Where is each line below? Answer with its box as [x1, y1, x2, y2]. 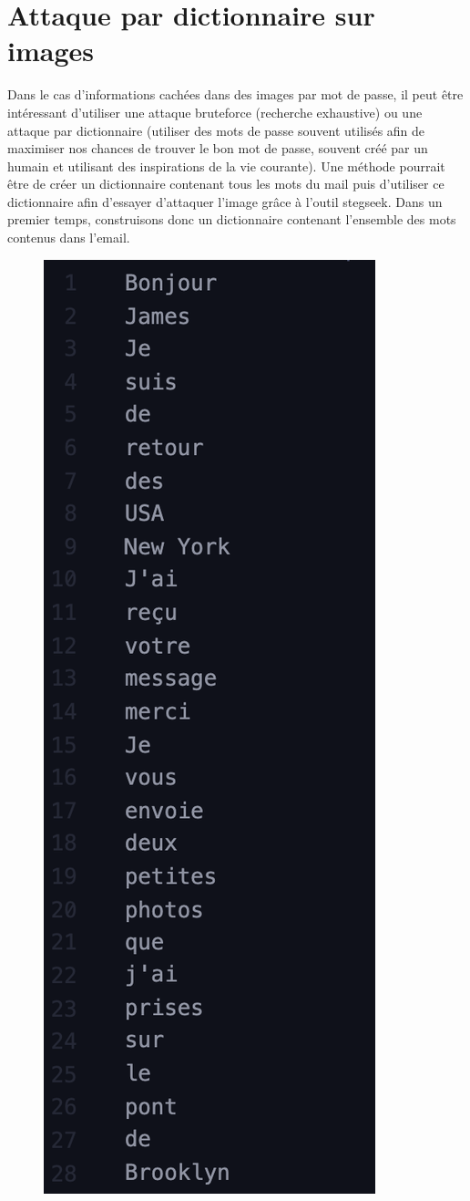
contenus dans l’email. [7, 228, 130, 247]
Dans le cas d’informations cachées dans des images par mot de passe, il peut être [7, 85, 464, 104]
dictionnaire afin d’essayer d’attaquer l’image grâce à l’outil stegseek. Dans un [7, 192, 443, 211]
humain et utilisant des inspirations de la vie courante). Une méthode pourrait [7, 156, 445, 175]
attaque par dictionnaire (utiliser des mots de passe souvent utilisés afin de [7, 120, 425, 140]
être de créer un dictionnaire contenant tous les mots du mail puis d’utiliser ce [7, 174, 444, 193]
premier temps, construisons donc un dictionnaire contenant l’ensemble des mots [7, 210, 456, 229]
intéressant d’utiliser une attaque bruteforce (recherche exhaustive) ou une [7, 102, 423, 121]
